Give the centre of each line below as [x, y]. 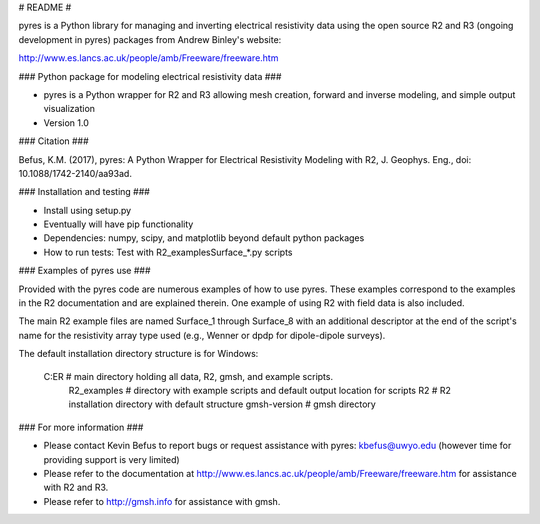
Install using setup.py [87, 210]
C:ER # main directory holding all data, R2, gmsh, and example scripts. [188, 376]
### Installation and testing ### [84, 192]
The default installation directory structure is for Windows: [138, 354]
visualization [69, 109]
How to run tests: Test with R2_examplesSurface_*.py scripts [168, 252]
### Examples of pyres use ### [84, 271]
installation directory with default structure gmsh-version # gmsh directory [222, 404]
